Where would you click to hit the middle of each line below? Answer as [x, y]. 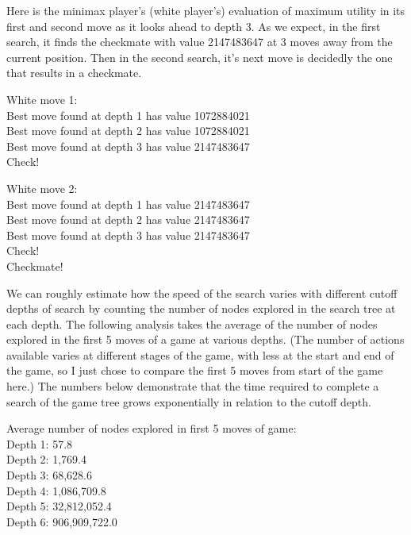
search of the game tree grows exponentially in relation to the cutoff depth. [189, 401]
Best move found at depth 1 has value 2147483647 [128, 204]
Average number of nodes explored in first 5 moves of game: [152, 428]
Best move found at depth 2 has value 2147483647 [128, 219]
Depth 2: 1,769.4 [46, 459]
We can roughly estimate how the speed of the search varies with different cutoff [202, 293]
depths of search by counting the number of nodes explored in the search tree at [201, 308]
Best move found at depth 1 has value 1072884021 [128, 115]
